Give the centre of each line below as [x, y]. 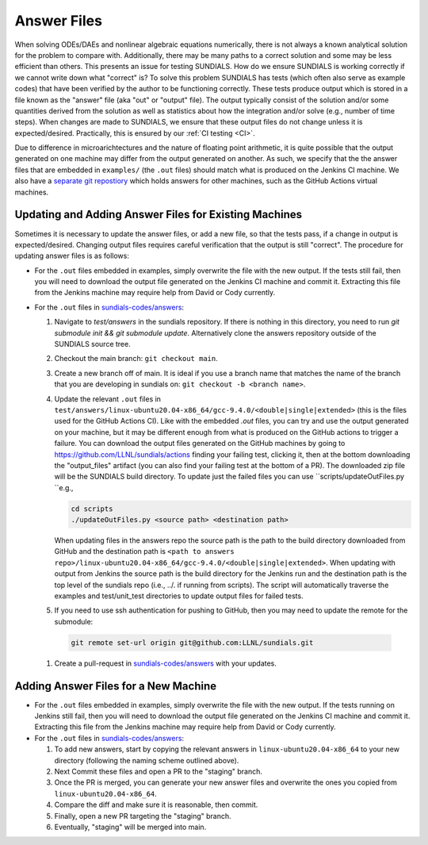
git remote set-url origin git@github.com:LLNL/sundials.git [192, 642]
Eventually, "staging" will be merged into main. [130, 827]
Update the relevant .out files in [108, 399]
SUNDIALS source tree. [92, 344]
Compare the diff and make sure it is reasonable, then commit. [156, 805]
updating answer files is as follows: [72, 256]
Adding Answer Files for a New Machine [116, 686]
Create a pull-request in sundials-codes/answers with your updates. [166, 663]
